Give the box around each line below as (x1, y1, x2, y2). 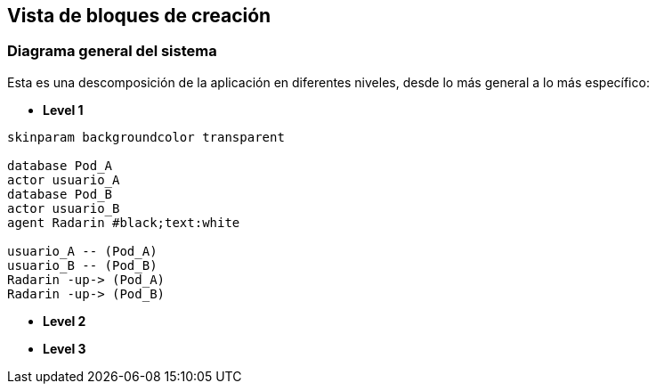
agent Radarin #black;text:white (7, 215, 240, 230)
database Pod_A (7, 158, 113, 173)
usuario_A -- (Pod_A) (7, 243, 158, 258)
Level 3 (43, 340, 86, 356)
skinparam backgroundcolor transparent (7, 129, 285, 144)
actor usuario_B (7, 200, 120, 216)
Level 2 (43, 313, 86, 329)
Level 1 (43, 102, 84, 118)
